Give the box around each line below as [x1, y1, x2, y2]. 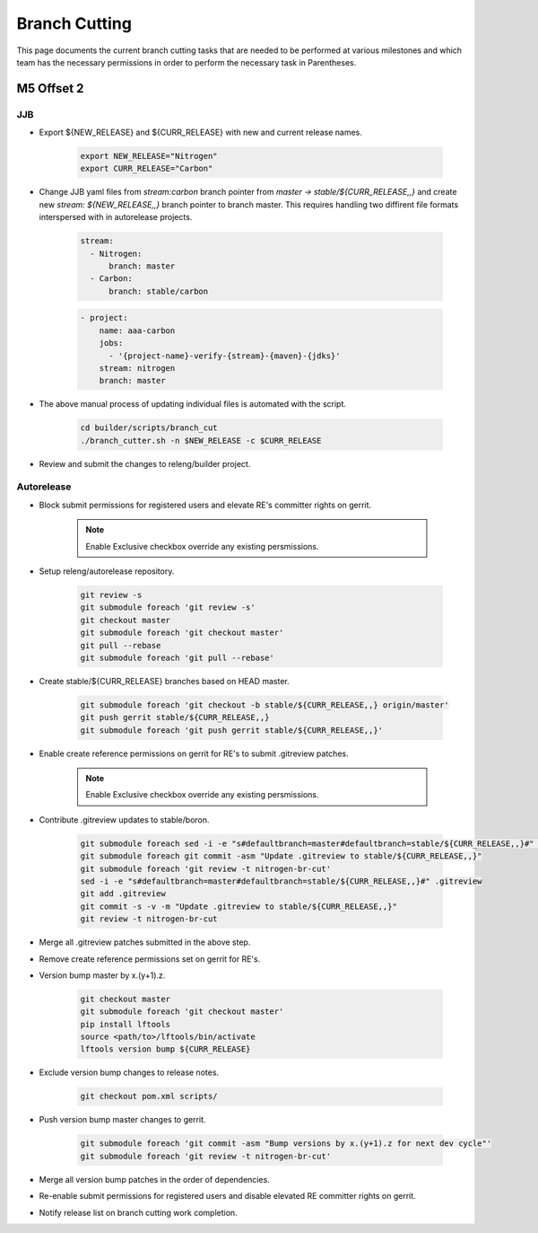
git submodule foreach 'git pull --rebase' [80, 652, 275, 663]
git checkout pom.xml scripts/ [80, 1091, 219, 1102]
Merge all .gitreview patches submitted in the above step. [39, 937, 251, 947]
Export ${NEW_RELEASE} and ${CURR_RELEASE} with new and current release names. [39, 127, 362, 138]
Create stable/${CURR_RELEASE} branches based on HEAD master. [39, 675, 291, 686]
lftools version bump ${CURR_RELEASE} [80, 1044, 251, 1054]
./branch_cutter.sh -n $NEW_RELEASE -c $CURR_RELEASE [80, 436, 322, 445]
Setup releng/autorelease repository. [39, 566, 175, 577]
